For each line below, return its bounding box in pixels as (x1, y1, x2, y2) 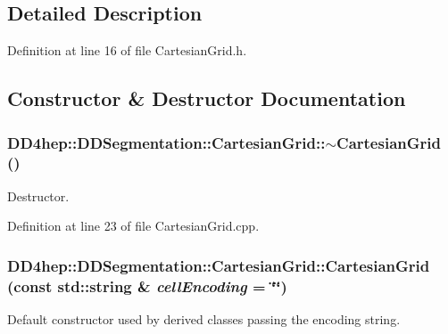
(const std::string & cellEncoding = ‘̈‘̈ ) (7, 274, 287, 297)
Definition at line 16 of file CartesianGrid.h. (7, 41, 247, 60)
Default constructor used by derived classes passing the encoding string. (7, 310, 401, 329)
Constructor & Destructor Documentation (7, 85, 406, 112)
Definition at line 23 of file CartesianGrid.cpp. (7, 216, 260, 235)
